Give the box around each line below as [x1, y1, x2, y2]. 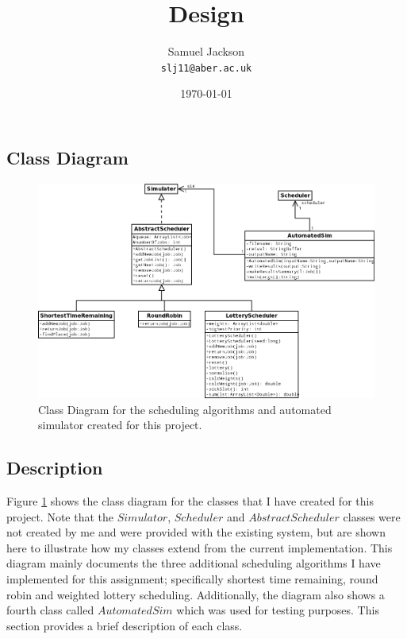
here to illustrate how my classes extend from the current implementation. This [6, 539, 393, 556]
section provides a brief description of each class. [6, 617, 243, 633]
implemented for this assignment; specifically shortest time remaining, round [6, 570, 378, 587]
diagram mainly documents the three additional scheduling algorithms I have [6, 555, 381, 571]
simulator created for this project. [38, 416, 202, 433]
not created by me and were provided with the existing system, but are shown [6, 524, 386, 540]
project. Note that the [6, 508, 113, 525]
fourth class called [6, 602, 94, 618]
